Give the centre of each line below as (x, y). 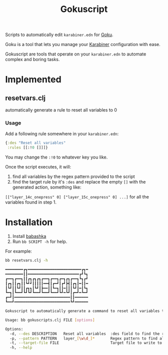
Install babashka (29, 236)
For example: (19, 251)
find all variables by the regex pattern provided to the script (73, 176)
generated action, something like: (47, 187)
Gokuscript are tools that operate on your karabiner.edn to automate (76, 54)
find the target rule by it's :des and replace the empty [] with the (79, 182)
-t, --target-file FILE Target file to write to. (87, 343)
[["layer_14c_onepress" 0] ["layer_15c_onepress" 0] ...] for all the (77, 197)
